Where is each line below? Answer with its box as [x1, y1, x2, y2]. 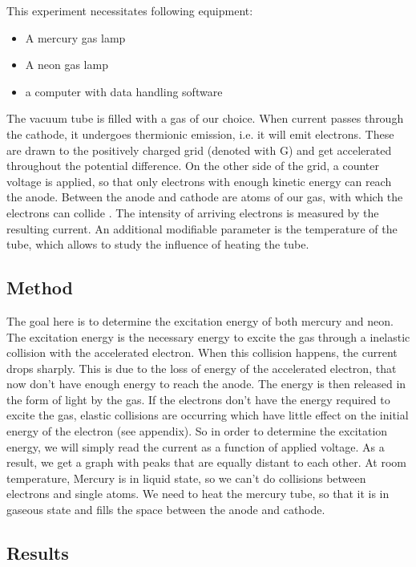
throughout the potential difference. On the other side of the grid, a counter [6, 157, 380, 174]
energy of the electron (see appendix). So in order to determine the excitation [6, 423, 388, 439]
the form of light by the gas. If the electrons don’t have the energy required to [6, 391, 390, 407]
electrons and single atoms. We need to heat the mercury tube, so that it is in [6, 485, 390, 502]
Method [6, 275, 73, 300]
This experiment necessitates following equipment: [6, 2, 253, 18]
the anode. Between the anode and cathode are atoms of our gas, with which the [6, 188, 403, 205]
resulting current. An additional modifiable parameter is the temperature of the [6, 220, 398, 237]
